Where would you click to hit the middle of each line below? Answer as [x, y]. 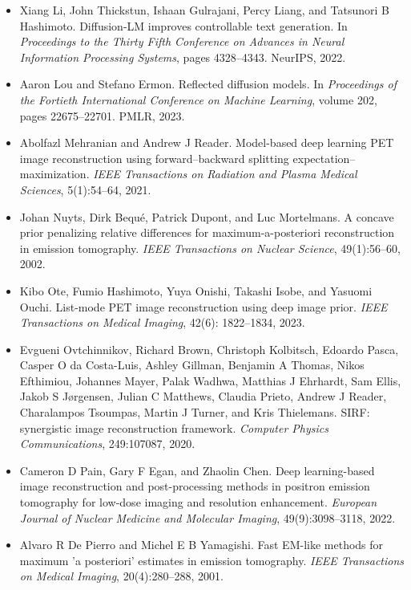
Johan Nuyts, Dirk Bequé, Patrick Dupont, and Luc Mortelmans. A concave [207, 216]
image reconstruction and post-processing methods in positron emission [195, 486]
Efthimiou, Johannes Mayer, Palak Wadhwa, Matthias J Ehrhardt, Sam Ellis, [210, 380]
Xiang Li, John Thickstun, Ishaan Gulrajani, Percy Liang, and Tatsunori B [204, 10]
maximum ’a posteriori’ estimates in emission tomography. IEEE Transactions [212, 560]
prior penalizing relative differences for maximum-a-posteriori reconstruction [207, 232]
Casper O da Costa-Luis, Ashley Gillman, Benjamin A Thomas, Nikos [192, 365]
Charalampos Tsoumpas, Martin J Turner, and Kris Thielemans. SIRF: [195, 412]
